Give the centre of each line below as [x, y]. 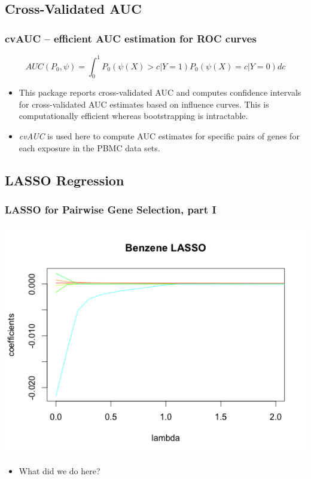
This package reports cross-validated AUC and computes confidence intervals [160, 92]
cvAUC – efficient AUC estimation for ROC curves [131, 38]
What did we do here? [60, 470]
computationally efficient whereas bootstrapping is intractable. [133, 116]
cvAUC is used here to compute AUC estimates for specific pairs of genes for [159, 136]
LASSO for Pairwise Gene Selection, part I [111, 209]
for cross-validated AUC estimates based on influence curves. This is [144, 104]
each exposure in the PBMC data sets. [89, 147]
